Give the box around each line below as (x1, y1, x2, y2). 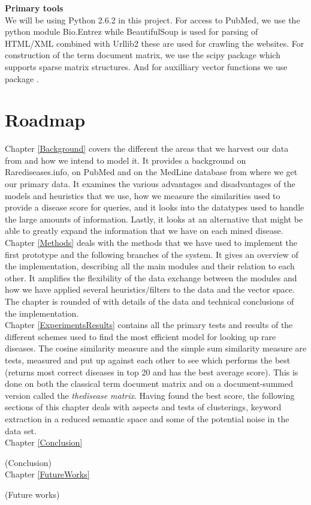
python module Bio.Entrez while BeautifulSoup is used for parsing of (5, 25, 258, 38)
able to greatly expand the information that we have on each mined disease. (5, 224, 283, 237)
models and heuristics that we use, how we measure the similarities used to (5, 189, 280, 202)
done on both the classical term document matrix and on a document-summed (5, 377, 293, 390)
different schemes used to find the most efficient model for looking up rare (5, 330, 276, 342)
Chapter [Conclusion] (5, 436, 83, 449)
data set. (5, 424, 37, 437)
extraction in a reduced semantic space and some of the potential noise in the (5, 412, 289, 425)
